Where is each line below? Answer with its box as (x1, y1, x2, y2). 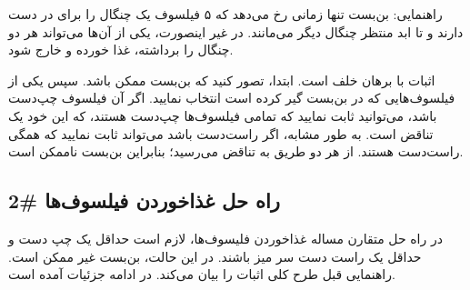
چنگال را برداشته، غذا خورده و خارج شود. (8, 40, 234, 59)
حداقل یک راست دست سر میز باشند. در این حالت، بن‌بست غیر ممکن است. (8, 246, 422, 265)
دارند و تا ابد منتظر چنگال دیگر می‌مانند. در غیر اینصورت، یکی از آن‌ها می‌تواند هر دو (8, 22, 464, 41)
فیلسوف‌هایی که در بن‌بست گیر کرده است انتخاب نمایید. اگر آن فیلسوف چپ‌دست (8, 88, 455, 107)
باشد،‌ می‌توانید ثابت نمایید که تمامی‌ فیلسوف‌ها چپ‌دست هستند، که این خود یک (8, 105, 437, 125)
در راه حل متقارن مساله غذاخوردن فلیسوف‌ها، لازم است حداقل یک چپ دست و (8, 228, 443, 247)
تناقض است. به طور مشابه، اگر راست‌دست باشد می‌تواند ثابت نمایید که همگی (8, 124, 434, 143)
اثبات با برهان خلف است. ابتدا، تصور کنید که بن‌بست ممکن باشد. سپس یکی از (8, 70, 435, 89)
